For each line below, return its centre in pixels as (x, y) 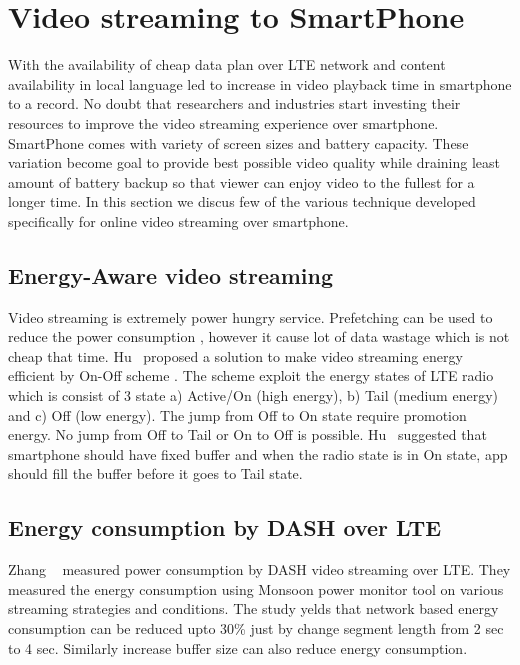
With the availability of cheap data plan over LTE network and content (227, 64)
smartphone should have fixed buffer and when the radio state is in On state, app (258, 453)
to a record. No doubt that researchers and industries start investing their (234, 103)
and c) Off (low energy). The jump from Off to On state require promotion (237, 414)
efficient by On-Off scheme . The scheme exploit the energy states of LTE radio (251, 375)
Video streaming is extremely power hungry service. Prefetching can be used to (250, 316)
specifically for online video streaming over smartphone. (178, 220)
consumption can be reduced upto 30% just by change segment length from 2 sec (256, 628)
